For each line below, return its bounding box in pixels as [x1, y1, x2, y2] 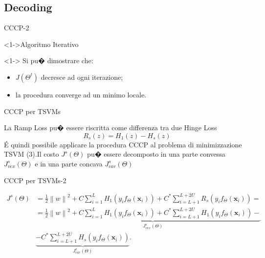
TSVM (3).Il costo [4, 149, 59, 159]
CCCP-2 [4, 23, 29, 33]
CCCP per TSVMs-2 [4, 175, 66, 185]
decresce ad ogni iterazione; [41, 71, 123, 82]
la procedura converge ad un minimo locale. [15, 89, 147, 99]
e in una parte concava [35, 158, 103, 168]
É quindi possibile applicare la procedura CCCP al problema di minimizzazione [4, 139, 242, 149]
